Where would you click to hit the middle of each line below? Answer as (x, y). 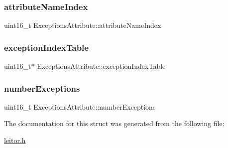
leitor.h (15, 140)
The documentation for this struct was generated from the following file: (114, 123)
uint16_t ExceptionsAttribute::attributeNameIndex (83, 25)
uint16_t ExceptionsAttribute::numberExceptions (80, 106)
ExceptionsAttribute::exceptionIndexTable (101, 66)
